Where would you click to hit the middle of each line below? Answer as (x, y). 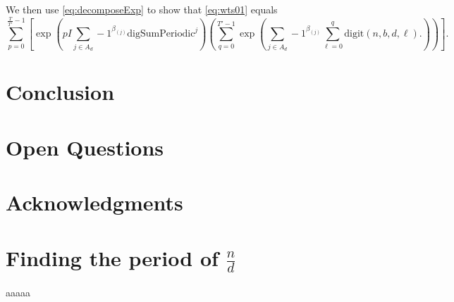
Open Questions (85, 147)
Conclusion (60, 92)
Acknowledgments (94, 202)
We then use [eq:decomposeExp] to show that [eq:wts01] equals (142, 9)
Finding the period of (112, 257)
